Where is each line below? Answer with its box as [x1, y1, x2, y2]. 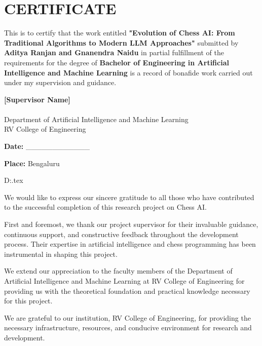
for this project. [4, 295, 53, 306]
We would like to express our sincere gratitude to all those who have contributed [4, 191, 254, 202]
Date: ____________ [4, 141, 90, 151]
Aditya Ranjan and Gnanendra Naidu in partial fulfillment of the [4, 47, 224, 58]
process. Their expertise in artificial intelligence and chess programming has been [4, 239, 256, 249]
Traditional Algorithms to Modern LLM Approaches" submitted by [4, 37, 239, 48]
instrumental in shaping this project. [4, 248, 118, 259]
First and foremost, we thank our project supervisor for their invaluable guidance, [4, 219, 258, 229]
